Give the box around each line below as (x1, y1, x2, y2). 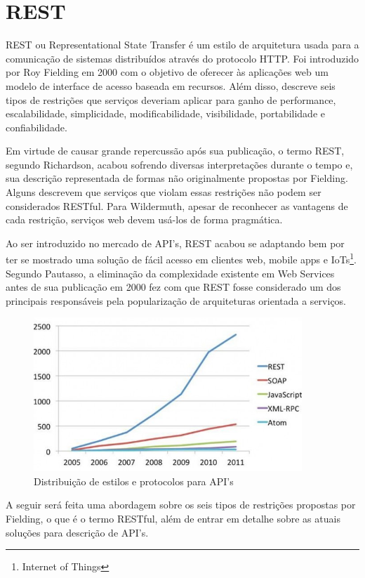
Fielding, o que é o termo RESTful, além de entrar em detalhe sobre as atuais (6, 511, 340, 526)
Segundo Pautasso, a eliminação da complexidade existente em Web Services (6, 265, 335, 280)
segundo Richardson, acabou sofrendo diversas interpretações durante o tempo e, (6, 157, 353, 171)
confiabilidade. (6, 119, 67, 134)
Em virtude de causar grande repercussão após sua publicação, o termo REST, (6, 143, 345, 158)
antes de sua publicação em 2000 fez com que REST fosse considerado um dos (6, 280, 341, 294)
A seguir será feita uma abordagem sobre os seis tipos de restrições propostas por (6, 497, 356, 512)
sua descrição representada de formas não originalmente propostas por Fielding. (6, 171, 348, 185)
